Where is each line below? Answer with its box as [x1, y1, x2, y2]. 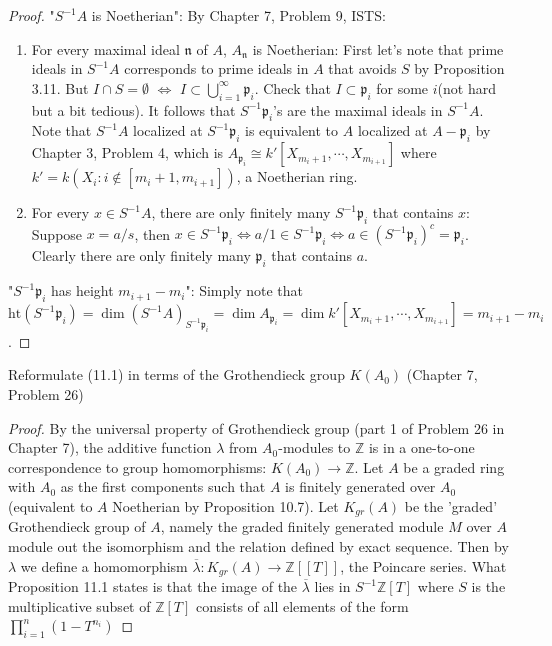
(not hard [437, 77, 496, 98]
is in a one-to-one [368, 437, 475, 458]
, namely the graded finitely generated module [160, 516, 444, 537]
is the [471, 576, 506, 597]
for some [376, 77, 429, 98]
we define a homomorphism [20, 555, 188, 576]
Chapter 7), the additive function [8, 437, 212, 458]
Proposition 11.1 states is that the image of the [8, 576, 298, 597]
